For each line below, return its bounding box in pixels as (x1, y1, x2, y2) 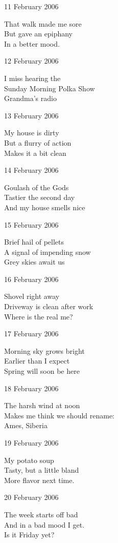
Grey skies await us (4, 256, 65, 267)
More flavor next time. (4, 474, 75, 485)
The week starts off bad (4, 509, 78, 519)
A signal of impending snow (4, 246, 91, 257)
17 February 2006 (4, 328, 59, 339)
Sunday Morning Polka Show (4, 83, 95, 93)
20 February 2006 (4, 492, 59, 502)
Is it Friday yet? (4, 529, 55, 540)
